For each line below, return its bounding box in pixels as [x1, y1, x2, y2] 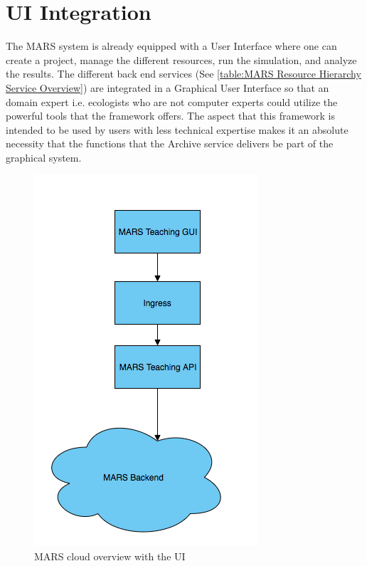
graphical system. [6, 150, 82, 164]
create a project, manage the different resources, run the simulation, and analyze [6, 52, 357, 67]
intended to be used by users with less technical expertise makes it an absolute [6, 122, 349, 137]
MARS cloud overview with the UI [34, 549, 186, 564]
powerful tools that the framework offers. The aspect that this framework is [6, 108, 335, 123]
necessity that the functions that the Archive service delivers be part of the [6, 136, 334, 151]
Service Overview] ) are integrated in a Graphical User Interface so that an [6, 80, 329, 95]
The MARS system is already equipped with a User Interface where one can [6, 38, 337, 53]
